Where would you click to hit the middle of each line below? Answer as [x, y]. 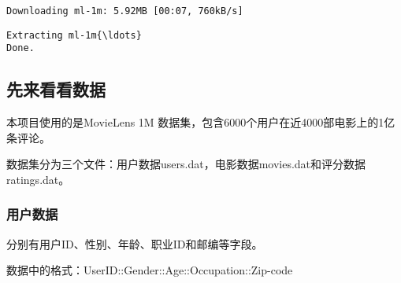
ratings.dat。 [38, 179]
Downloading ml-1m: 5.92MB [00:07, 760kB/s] [125, 11]
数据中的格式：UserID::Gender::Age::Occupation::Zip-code [150, 270]
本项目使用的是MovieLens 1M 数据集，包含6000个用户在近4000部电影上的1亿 [201, 122]
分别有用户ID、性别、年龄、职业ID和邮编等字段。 [135, 243]
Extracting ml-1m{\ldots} [74, 35]
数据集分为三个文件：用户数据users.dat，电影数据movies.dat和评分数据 [186, 164]
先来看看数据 [56, 89]
